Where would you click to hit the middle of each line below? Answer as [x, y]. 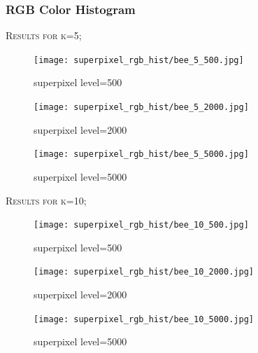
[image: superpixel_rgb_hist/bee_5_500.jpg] [139, 60]
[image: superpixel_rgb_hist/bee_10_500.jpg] [141, 225]
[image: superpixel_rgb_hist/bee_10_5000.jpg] [144, 319]
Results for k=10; [46, 200]
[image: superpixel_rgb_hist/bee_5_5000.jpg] [141, 154]
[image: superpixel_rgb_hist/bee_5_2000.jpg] [141, 108]
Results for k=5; [44, 35]
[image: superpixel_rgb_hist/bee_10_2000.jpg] [144, 272]
